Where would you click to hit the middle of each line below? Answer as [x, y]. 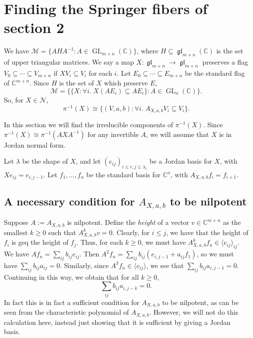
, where [147, 51]
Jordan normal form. [35, 144]
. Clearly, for [131, 232]
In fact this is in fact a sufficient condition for [72, 302]
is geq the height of [40, 242]
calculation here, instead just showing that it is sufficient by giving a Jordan [117, 322]
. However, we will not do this [194, 312]
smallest [16, 232]
